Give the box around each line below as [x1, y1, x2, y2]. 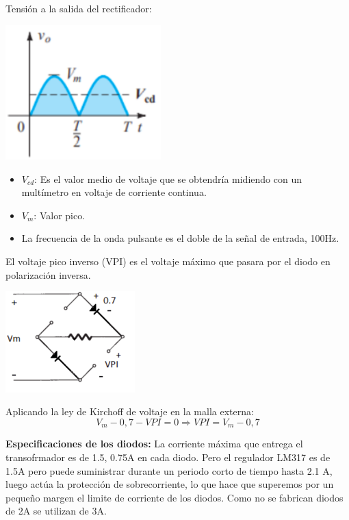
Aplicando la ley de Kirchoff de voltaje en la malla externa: [5, 404, 254, 419]
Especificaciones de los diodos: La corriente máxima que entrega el [5, 436, 303, 451]
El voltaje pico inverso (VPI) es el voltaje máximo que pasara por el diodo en [5, 253, 331, 268]
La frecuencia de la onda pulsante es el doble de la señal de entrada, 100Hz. [21, 231, 339, 245]
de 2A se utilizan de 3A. [5, 504, 107, 518]
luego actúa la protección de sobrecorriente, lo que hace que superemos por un [5, 477, 334, 491]
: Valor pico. [34, 208, 86, 222]
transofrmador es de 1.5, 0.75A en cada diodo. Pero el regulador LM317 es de [5, 449, 331, 464]
